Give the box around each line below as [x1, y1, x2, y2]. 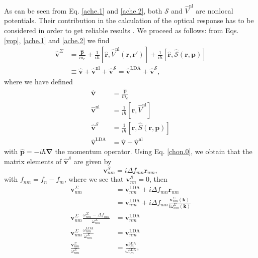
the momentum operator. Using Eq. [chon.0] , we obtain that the [55, 146, 252, 157]
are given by [73, 156, 112, 167]
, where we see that [64, 174, 124, 184]
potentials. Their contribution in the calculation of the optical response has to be [4, 15, 254, 26]
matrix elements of [4, 156, 62, 167]
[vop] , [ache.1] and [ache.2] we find [4, 35, 110, 45]
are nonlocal [196, 5, 233, 16]
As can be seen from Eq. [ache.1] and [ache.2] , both [4, 5, 162, 16]
